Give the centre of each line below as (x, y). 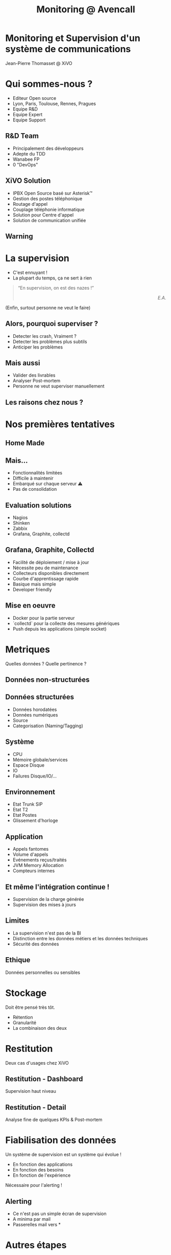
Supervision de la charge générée (48, 899)
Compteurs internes (34, 871)
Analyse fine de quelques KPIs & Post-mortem (54, 1120)
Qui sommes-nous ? (49, 84)
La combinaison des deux (40, 1028)
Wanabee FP (26, 159)
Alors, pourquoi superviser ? (52, 324)
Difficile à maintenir (33, 478)
